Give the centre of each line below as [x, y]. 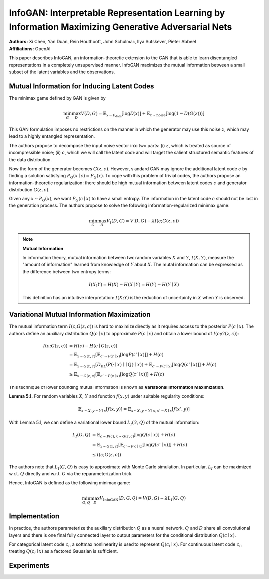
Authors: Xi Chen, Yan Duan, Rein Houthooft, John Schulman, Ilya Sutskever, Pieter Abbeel [103, 42]
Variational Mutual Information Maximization [80, 314]
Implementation [34, 516]
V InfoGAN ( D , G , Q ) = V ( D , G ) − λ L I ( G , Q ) [143, 499]
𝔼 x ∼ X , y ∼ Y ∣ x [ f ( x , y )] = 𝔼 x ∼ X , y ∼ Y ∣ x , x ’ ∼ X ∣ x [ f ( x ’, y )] [134, 410]
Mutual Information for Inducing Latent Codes [82, 86]
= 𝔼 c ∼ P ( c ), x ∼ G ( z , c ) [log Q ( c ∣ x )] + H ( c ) [134, 435]
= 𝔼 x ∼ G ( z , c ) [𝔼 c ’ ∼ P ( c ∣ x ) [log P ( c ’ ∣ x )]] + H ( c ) [116, 355]
